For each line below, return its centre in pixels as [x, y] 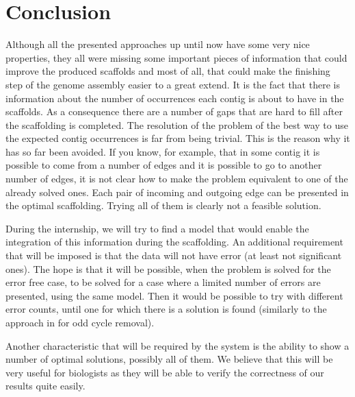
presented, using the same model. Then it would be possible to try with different [174, 295]
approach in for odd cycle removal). [80, 322]
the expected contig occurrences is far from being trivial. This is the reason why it [178, 138]
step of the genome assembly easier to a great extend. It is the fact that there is [173, 84]
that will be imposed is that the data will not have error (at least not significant [174, 255]
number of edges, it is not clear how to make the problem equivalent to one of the [177, 179]
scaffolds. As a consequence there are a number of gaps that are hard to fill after [174, 111]
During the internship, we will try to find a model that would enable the [157, 228]
